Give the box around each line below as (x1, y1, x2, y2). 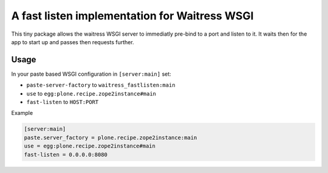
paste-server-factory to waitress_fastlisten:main (26, 82, 176, 89)
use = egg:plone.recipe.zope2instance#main (24, 143, 156, 149)
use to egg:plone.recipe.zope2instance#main (26, 90, 157, 97)
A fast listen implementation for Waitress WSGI (11, 9, 254, 22)
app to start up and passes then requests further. (11, 38, 134, 45)
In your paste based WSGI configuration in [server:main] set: (11, 70, 171, 77)
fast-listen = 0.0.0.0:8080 (24, 151, 108, 158)
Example (11, 109, 33, 117)
